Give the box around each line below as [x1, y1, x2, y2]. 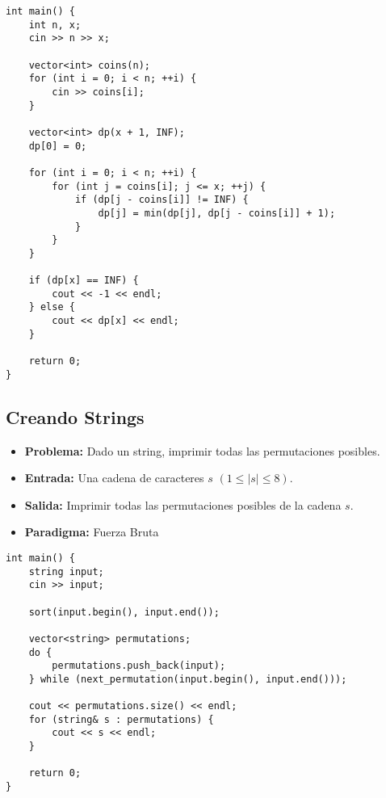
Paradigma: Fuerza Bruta [24, 523, 159, 540]
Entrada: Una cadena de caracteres [24, 469, 204, 486]
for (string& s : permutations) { [28, 713, 214, 725]
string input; [28, 565, 104, 577]
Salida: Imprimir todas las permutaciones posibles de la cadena [24, 496, 342, 513]
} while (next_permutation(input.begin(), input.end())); [28, 673, 347, 685]
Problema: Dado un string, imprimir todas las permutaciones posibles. [24, 442, 380, 459]
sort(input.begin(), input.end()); [28, 606, 220, 618]
